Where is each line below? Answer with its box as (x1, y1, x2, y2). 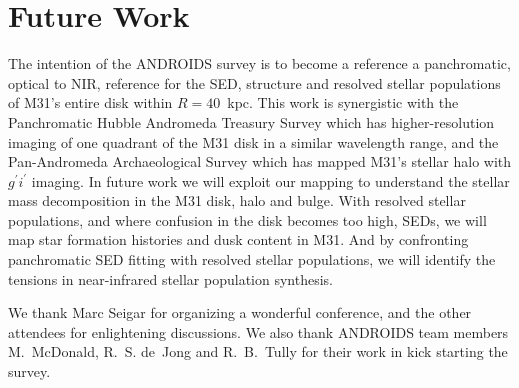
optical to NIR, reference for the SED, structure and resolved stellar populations (8, 72, 501, 93)
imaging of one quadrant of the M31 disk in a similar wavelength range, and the (8, 131, 499, 152)
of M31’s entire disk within (8, 92, 173, 113)
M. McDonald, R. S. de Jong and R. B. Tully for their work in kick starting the (8, 341, 508, 362)
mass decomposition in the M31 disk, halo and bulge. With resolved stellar (8, 190, 466, 211)
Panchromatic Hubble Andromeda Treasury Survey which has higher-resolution (8, 111, 495, 132)
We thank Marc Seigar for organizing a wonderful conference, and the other (8, 302, 472, 323)
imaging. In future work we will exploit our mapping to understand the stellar (31, 170, 510, 191)
